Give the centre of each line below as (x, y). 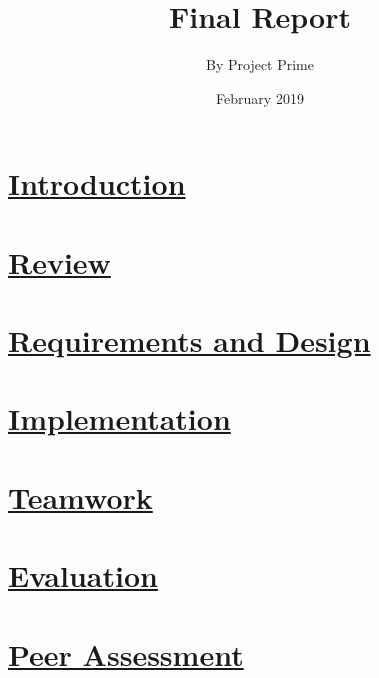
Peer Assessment (126, 653)
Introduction (97, 183)
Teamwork (80, 496)
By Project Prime (260, 64)
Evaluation (83, 575)
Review (59, 261)
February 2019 (260, 97)
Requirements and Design (189, 340)
